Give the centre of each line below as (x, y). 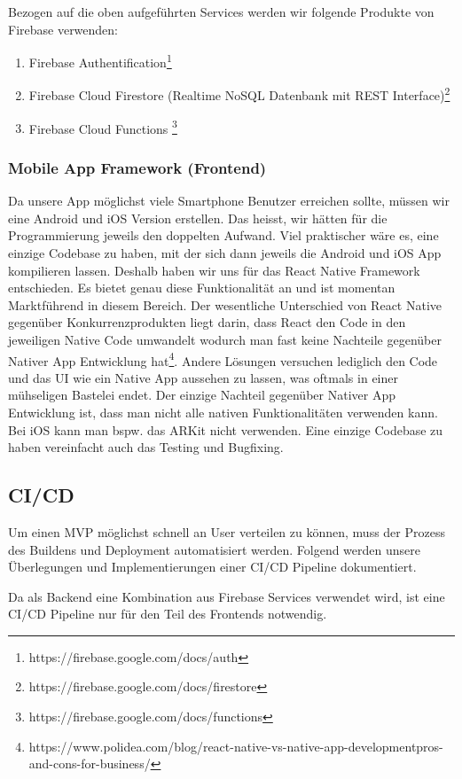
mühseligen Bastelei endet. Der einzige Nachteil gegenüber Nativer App (202, 395)
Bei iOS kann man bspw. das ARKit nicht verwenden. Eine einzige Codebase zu (226, 429)
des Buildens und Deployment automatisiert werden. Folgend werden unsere (214, 549)
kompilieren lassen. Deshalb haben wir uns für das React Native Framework (214, 270)
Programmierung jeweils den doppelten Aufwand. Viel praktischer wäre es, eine (223, 235)
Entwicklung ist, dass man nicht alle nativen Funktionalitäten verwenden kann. (223, 412)
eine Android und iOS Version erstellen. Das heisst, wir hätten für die (198, 218)
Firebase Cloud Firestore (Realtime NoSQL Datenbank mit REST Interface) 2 (239, 94)
